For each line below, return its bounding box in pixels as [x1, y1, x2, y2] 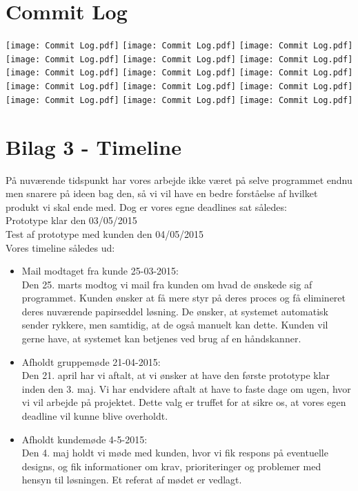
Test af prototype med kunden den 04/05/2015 [6, 226, 204, 241]
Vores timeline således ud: [6, 240, 115, 254]
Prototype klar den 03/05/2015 [6, 213, 137, 228]
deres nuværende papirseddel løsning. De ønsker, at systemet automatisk [21, 304, 329, 318]
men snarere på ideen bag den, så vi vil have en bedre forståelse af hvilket [6, 186, 318, 201]
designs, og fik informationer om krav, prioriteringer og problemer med [21, 458, 321, 473]
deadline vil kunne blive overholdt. [21, 409, 168, 423]
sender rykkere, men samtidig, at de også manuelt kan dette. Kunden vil [21, 317, 328, 332]
